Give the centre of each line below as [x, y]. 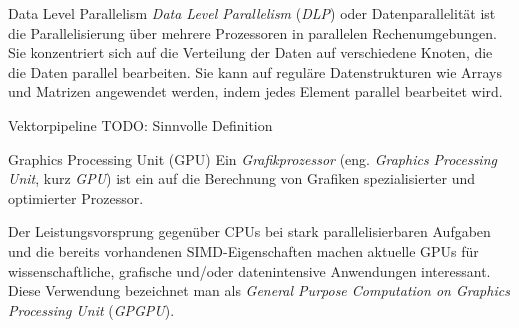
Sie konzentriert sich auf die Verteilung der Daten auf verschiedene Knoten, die [250, 52]
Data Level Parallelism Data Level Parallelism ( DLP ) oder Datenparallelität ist [252, 13]
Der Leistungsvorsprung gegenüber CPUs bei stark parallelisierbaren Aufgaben [249, 231]
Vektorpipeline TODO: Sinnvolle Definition [140, 124]
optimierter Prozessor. [76, 197]
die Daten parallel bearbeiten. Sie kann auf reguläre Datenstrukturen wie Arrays [255, 71]
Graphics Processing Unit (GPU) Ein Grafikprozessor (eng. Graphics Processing [252, 158]
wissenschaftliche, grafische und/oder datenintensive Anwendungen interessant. [249, 270]
